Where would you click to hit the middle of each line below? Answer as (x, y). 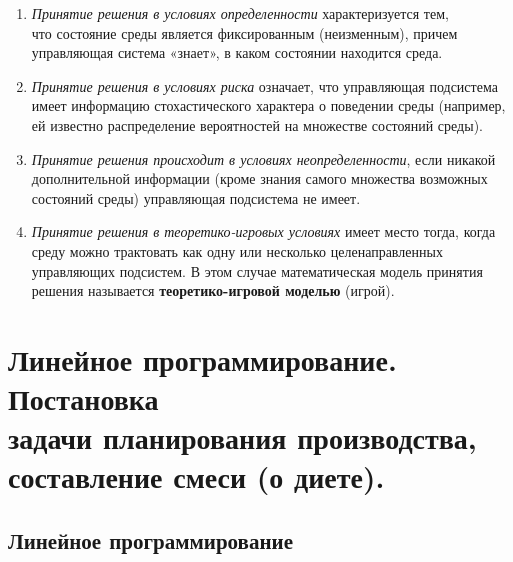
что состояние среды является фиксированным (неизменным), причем (244, 32)
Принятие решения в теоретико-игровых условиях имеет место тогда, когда (263, 231)
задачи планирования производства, (242, 437)
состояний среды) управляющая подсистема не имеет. (196, 197)
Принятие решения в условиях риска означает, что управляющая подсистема (264, 85)
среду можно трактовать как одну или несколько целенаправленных (237, 250)
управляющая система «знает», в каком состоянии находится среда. (237, 52)
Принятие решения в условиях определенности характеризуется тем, (240, 13)
